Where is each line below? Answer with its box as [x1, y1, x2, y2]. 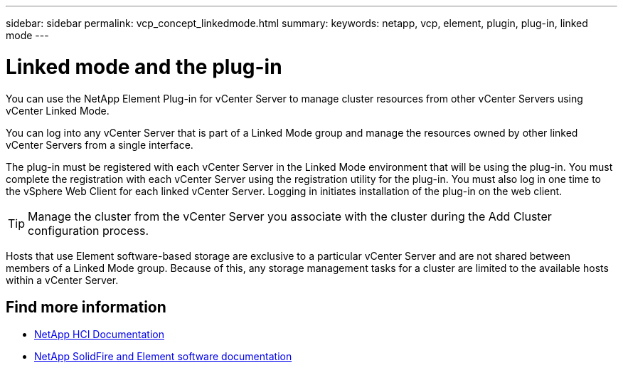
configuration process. [28, 223, 149, 238]
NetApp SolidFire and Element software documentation [34, 350, 292, 363]
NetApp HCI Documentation [34, 328, 164, 341]
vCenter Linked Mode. [6, 104, 110, 117]
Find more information [6, 298, 166, 316]
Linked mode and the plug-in [6, 54, 282, 79]
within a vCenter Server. [6, 273, 119, 286]
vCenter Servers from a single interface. [6, 138, 193, 151]
